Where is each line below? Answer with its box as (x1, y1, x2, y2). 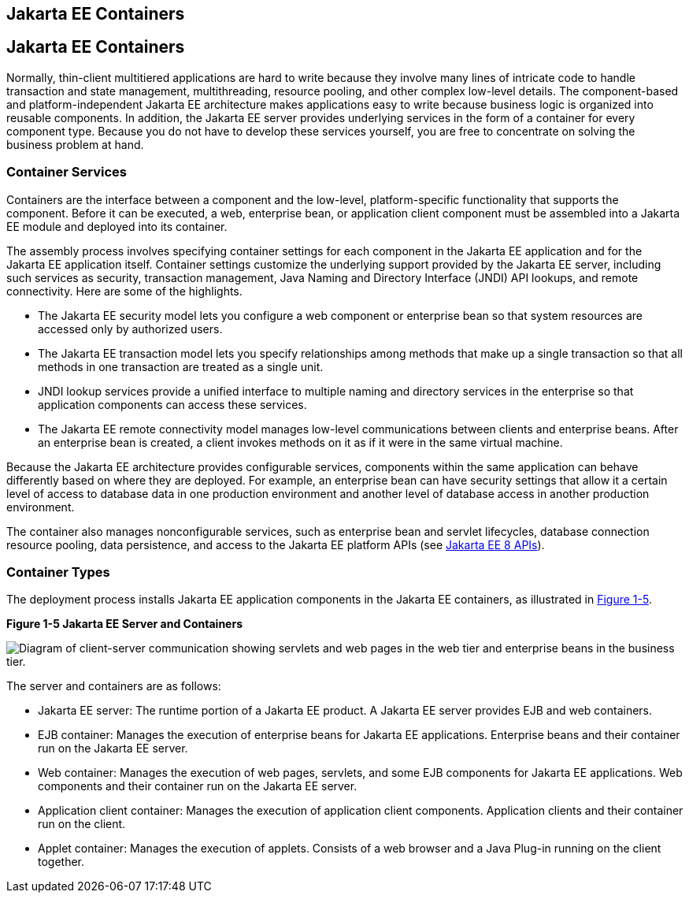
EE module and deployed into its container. (6, 219, 228, 233)
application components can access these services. (38, 397, 307, 411)
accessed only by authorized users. (38, 321, 223, 336)
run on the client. (38, 817, 126, 831)
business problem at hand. (6, 137, 144, 151)
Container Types (6, 563, 110, 580)
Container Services (6, 164, 127, 180)
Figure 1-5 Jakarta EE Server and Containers (6, 617, 243, 631)
